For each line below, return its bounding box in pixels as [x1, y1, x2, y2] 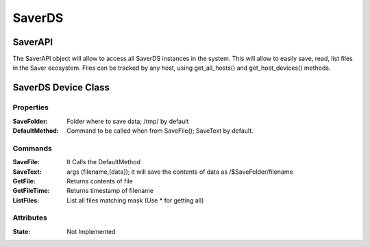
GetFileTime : [12, 187, 51, 195]
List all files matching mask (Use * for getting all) [66, 196, 204, 205]
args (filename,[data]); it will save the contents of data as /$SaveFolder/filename [66, 168, 294, 176]
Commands [12, 144, 53, 153]
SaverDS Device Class [12, 82, 110, 94]
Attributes [12, 213, 47, 222]
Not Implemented [66, 227, 116, 235]
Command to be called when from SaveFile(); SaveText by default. [66, 127, 254, 135]
